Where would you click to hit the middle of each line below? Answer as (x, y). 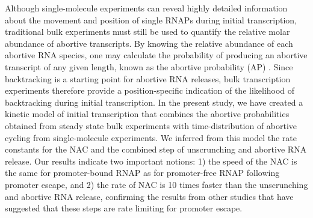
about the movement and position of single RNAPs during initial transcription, (151, 20)
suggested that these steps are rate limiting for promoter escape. (124, 208)
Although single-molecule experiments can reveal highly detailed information (146, 8)
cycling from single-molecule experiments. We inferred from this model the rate (151, 137)
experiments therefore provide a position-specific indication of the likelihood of (150, 90)
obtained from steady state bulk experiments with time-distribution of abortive (151, 125)
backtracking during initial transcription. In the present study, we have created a (154, 102)
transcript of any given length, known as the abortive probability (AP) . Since (149, 66)
